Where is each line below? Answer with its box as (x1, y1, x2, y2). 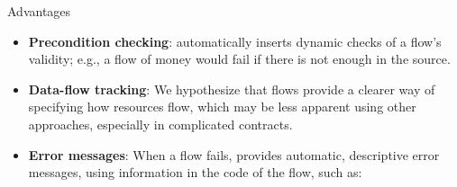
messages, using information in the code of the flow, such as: (28, 163, 362, 182)
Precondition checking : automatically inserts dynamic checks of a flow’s (28, 31, 442, 50)
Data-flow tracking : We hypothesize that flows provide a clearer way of (28, 79, 435, 98)
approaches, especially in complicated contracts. (28, 114, 293, 133)
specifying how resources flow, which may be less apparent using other (28, 97, 416, 116)
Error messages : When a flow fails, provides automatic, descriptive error (28, 145, 440, 164)
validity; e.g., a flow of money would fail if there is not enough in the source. (28, 49, 451, 68)
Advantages (7, 2, 71, 20)
